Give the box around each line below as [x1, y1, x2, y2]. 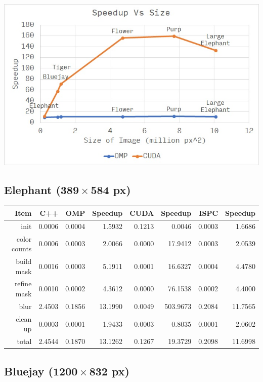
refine [14, 278, 32, 289]
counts [12, 243, 32, 254]
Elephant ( [4, 181, 61, 197]
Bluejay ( [4, 363, 53, 378]
